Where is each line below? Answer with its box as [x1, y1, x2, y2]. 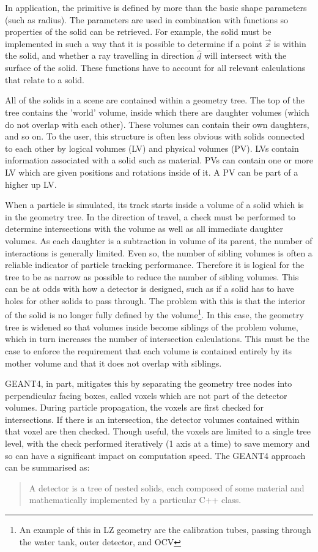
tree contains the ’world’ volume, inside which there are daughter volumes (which [5, 105, 309, 118]
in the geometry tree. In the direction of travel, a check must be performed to [5, 210, 296, 223]
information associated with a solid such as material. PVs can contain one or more [5, 154, 314, 166]
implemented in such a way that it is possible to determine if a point [5, 37, 262, 50]
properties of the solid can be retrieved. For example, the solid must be [5, 25, 272, 38]
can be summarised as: [5, 461, 90, 474]
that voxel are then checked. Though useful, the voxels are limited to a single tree [5, 425, 311, 438]
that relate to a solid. [5, 73, 85, 86]
